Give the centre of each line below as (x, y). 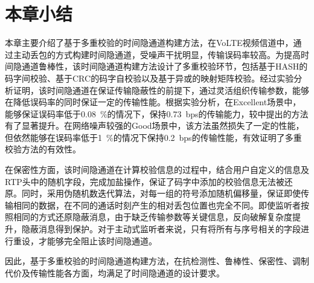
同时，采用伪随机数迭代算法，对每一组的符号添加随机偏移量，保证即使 (161, 193)
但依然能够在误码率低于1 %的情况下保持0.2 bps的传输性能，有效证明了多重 (153, 137)
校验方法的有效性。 (43, 149)
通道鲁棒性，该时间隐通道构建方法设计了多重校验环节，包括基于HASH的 (165, 66)
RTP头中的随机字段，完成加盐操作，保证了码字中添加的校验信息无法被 (145, 181)
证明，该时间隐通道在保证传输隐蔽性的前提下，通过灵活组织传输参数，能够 (161, 90)
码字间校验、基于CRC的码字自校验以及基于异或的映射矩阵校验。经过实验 (149, 78)
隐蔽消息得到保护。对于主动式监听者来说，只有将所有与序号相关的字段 (161, 229)
